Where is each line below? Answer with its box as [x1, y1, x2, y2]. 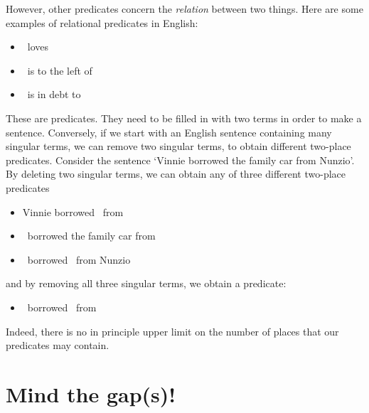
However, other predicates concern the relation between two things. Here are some [6, 1, 363, 16]
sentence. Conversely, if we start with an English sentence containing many [6, 124, 332, 139]
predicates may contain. [6, 338, 109, 353]
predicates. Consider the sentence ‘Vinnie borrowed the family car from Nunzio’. [6, 152, 355, 167]
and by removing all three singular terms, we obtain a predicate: [6, 276, 287, 291]
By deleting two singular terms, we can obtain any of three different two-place [6, 166, 346, 181]
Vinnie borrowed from [22, 204, 124, 219]
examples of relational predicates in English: [6, 15, 198, 30]
